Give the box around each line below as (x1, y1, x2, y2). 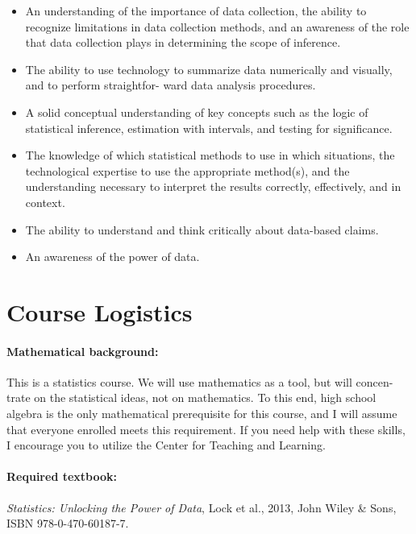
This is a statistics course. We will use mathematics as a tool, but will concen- (6, 373, 393, 390)
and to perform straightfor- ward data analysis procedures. (25, 77, 316, 93)
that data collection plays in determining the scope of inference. (25, 34, 341, 51)
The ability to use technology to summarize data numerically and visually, (25, 60, 393, 77)
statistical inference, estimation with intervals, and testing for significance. (25, 119, 393, 136)
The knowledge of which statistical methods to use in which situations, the (25, 147, 395, 164)
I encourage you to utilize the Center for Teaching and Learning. (6, 437, 326, 453)
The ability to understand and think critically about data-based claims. (25, 221, 379, 238)
